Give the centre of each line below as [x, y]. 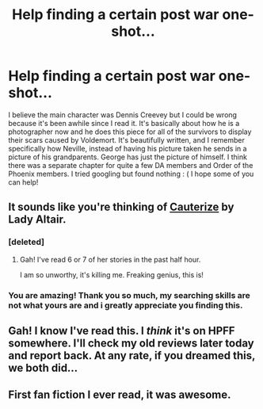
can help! [23, 182]
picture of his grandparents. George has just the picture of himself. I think [128, 157]
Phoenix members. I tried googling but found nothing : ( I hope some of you [131, 174]
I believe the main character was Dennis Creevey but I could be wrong [123, 115]
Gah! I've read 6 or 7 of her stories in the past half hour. [110, 259]
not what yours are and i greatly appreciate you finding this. [126, 305]
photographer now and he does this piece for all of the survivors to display [130, 132]
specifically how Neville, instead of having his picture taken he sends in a [128, 148]
